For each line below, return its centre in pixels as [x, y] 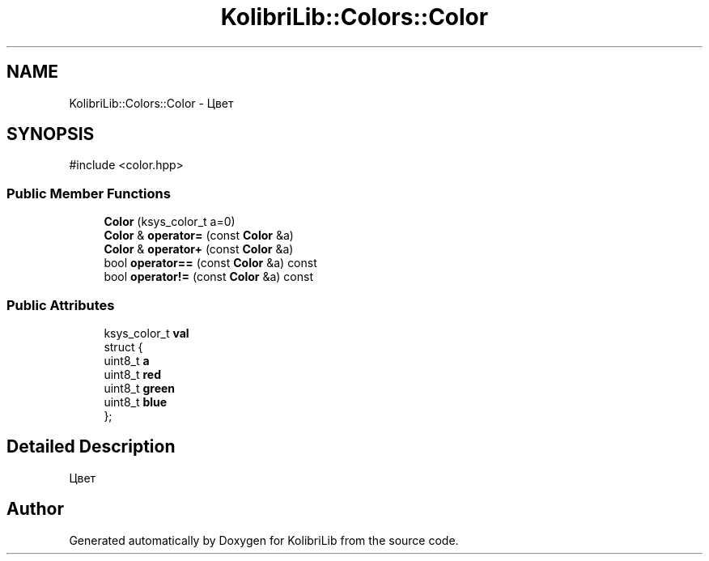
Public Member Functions [89, 193]
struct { [123, 346]
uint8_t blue [136, 402]
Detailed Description [91, 447]
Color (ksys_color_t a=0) [170, 222]
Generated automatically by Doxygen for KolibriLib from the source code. [264, 540]
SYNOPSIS [51, 134]
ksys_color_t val [146, 333]
